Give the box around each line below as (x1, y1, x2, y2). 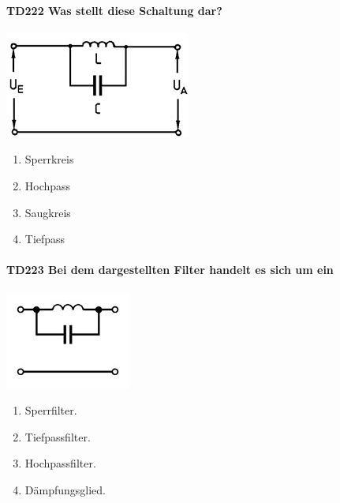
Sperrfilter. (24, 402, 77, 419)
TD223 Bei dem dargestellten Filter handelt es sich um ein (6, 261, 334, 278)
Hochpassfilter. (24, 455, 96, 471)
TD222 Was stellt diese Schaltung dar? (6, 2, 222, 18)
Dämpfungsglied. (24, 481, 106, 497)
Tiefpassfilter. (24, 428, 91, 445)
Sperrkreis (24, 151, 74, 167)
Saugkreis (24, 204, 71, 220)
